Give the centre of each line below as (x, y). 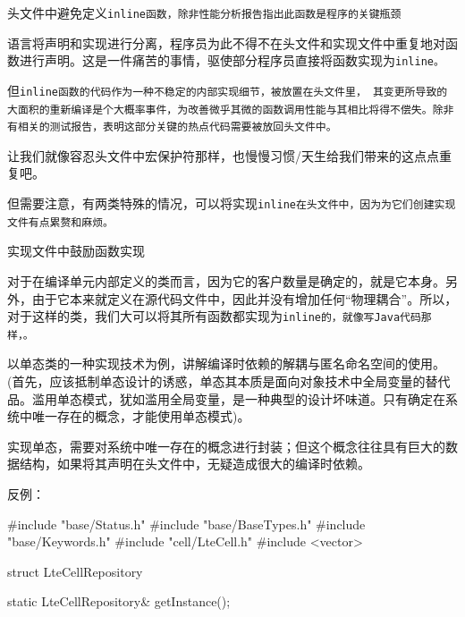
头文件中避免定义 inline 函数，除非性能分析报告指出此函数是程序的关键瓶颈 (204, 13)
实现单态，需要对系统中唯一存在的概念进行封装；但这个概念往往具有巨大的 (226, 446)
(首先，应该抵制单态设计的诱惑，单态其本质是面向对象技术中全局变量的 (216, 381)
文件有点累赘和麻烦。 (60, 222)
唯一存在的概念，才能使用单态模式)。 (141, 416)
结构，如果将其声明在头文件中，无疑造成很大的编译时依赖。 (194, 464)
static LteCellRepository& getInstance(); (119, 601)
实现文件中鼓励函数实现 (76, 251)
